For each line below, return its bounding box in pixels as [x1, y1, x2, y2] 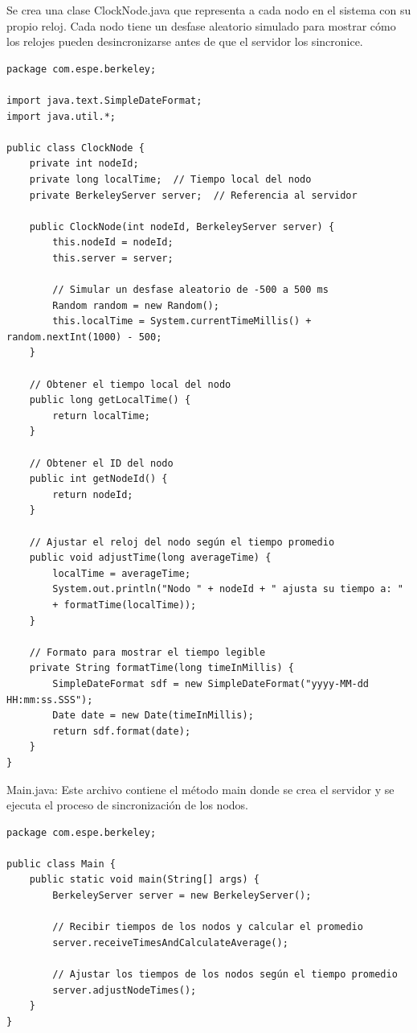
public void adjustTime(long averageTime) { [29, 552, 272, 564]
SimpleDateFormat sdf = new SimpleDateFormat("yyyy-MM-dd [52, 677, 370, 689]
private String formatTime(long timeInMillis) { [29, 662, 294, 674]
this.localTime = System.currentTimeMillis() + [52, 315, 312, 327]
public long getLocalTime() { [29, 394, 191, 406]
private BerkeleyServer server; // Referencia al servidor [29, 189, 358, 201]
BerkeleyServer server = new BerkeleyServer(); [52, 890, 312, 902]
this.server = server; [52, 252, 174, 264]
